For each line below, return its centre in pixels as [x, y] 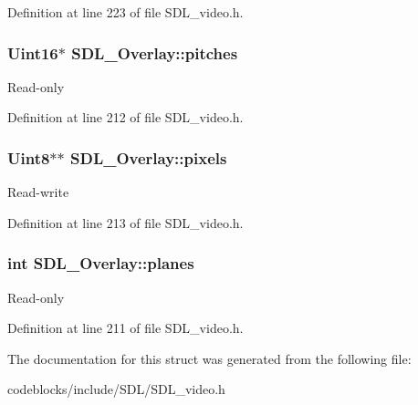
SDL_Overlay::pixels [149, 157]
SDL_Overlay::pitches [155, 52]
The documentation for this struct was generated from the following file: [209, 358]
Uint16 [33, 52]
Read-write [38, 192]
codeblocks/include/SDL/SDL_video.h [116, 389]
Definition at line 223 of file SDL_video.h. [125, 12]
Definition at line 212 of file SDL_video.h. [125, 117]
